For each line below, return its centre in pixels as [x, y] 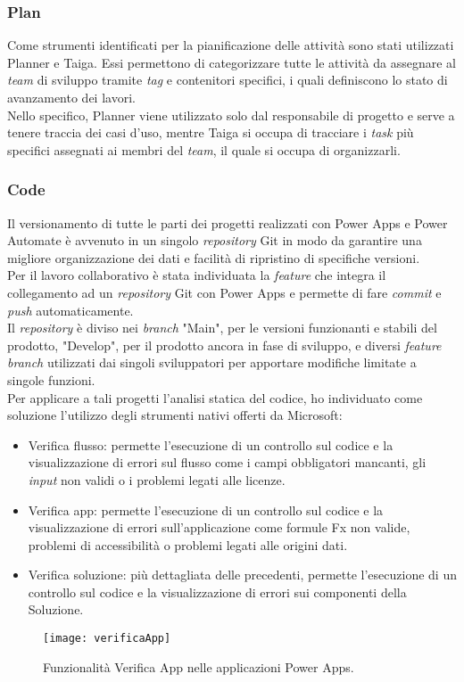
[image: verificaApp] [107, 639]
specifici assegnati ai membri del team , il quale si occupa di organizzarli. [204, 149]
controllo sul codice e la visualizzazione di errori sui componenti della [217, 592]
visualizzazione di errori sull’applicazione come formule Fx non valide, [219, 527]
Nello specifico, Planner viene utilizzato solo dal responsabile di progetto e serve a [231, 115]
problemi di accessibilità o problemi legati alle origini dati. [188, 544]
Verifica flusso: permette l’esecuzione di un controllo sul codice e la [211, 444]
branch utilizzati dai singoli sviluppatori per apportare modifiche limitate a [212, 362]
